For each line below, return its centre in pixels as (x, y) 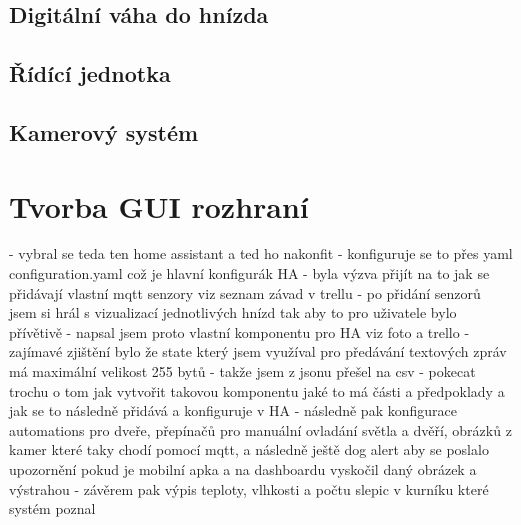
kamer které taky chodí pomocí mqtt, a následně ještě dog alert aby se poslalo (249, 449)
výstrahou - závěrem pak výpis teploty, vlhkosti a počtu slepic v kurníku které (249, 488)
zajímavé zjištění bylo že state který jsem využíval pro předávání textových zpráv (258, 351)
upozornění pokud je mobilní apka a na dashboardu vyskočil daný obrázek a (243, 469)
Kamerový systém (104, 131)
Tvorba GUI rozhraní (159, 205)
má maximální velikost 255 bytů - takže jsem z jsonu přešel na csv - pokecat (242, 371)
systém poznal (52, 508)
